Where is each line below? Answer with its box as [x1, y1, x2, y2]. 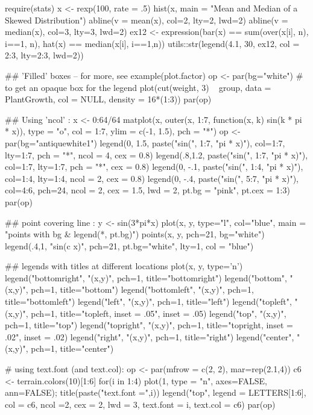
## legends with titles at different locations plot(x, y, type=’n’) [5, 260, 243, 272]
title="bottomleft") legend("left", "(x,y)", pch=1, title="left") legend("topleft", [5, 295, 292, 308]
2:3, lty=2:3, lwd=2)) [5, 49, 84, 61]
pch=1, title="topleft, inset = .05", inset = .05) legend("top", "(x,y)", [31, 307, 286, 319]
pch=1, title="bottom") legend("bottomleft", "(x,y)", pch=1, [31, 283, 254, 296]
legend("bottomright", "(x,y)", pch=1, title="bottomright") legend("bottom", [5, 271, 287, 284]
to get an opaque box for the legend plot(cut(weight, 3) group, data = [5, 81, 271, 93]
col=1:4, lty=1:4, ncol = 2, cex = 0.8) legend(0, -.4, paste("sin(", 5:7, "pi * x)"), [5, 172, 299, 184]
